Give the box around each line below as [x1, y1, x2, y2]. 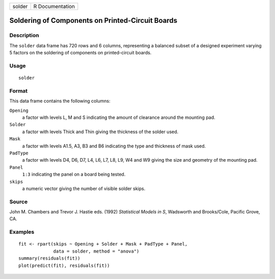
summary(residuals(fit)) [18, 256, 80, 261]
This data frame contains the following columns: [9, 98, 111, 104]
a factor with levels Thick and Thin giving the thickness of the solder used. [22, 129, 179, 135]
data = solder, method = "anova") [53, 248, 140, 254]
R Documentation [33, 3, 75, 10]
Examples [9, 229, 35, 236]
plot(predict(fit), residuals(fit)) [18, 262, 110, 268]
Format [9, 87, 28, 94]
